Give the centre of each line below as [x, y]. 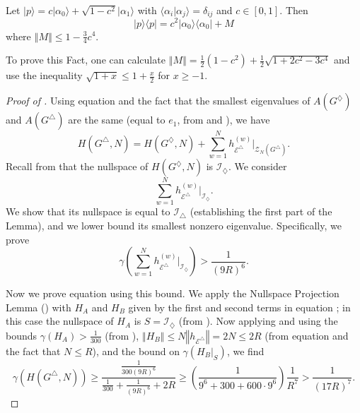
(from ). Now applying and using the [258, 321]
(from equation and [307, 335]
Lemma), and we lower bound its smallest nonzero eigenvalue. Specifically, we [174, 226]
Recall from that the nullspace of [77, 166]
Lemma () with [39, 307]
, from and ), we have [223, 120]
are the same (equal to [117, 120]
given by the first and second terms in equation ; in [239, 307]
